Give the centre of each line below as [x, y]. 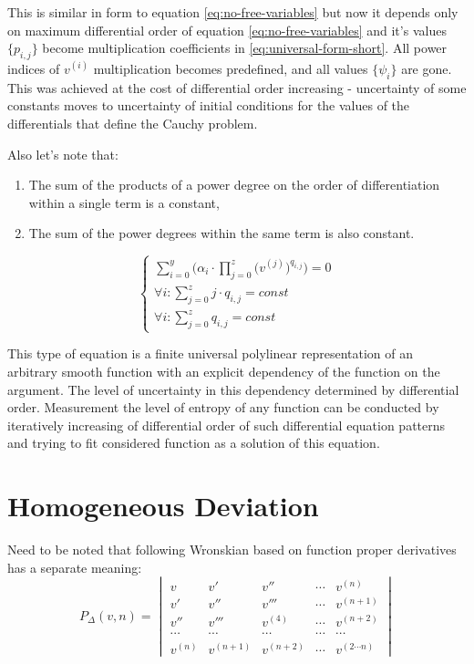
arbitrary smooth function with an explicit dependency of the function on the [224, 372]
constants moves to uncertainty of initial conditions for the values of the [209, 105]
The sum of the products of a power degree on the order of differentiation [234, 185]
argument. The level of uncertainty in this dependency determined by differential [233, 389]
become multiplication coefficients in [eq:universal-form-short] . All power [245, 48]
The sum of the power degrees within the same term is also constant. [222, 233]
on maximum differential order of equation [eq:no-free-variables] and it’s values [227, 30]
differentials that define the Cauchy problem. [133, 123]
